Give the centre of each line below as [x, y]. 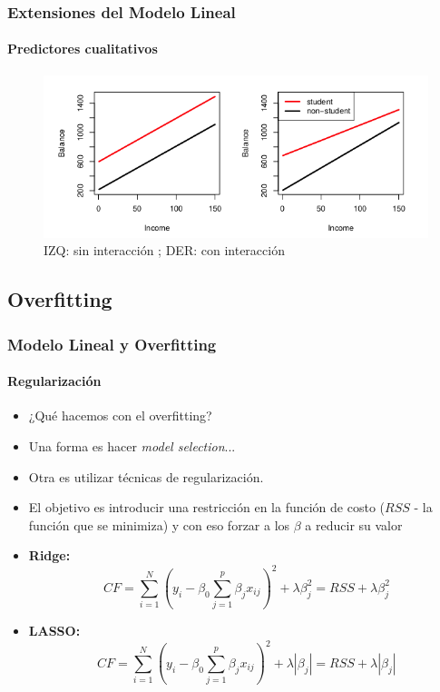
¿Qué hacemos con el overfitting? [120, 415]
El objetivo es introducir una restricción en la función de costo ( [207, 507]
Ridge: [49, 555]
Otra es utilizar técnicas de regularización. [146, 476]
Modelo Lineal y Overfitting [112, 344]
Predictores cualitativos [83, 49]
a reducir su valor [354, 524]
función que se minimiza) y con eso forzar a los [159, 524]
